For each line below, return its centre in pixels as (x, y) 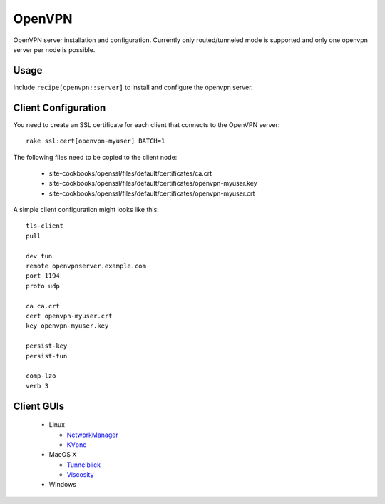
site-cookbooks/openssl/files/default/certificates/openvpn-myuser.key (153, 183)
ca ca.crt (43, 306)
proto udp (43, 286)
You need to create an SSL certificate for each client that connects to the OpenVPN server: (147, 124)
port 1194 (43, 276)
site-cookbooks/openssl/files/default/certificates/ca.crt (130, 173)
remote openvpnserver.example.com (86, 266)
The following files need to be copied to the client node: (95, 157)
